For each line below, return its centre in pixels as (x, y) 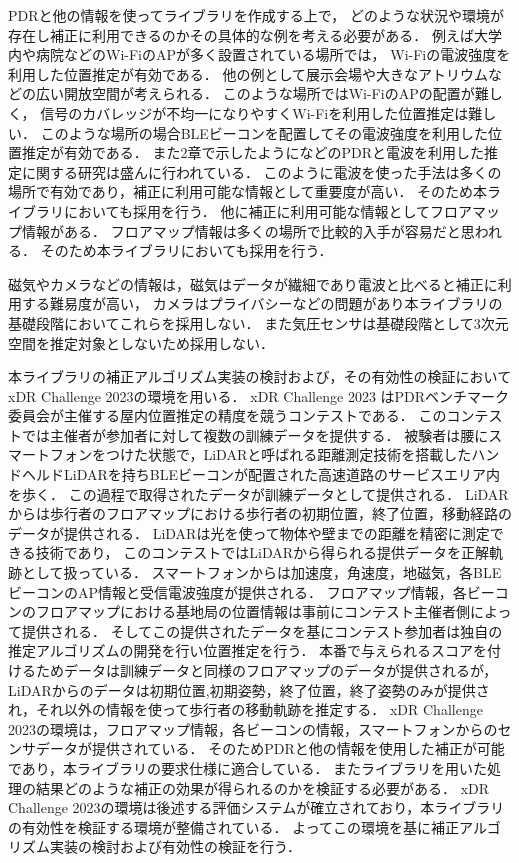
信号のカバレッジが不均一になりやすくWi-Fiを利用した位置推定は (254, 112)
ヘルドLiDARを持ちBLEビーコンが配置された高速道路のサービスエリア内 (260, 474)
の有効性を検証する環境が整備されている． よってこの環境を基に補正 (234, 826)
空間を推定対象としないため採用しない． (141, 342)
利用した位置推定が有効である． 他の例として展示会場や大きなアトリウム (248, 73)
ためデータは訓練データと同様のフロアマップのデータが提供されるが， (266, 670)
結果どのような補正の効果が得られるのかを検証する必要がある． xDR (262, 787)
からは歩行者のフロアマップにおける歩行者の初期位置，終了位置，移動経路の (260, 513)
